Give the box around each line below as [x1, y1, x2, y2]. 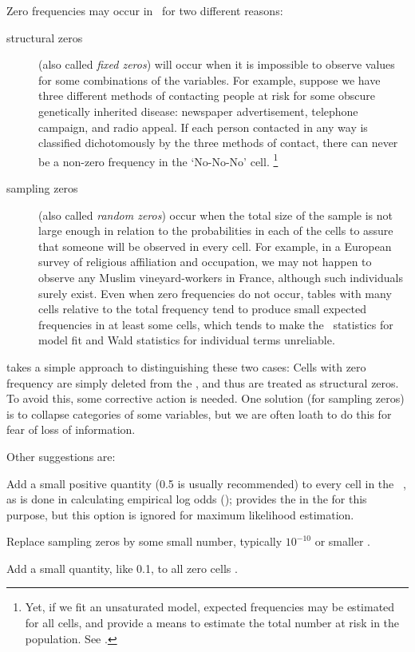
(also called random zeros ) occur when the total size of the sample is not [38, 206, 393, 223]
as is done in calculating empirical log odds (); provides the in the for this [6, 491, 367, 507]
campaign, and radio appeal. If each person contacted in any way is [38, 118, 368, 135]
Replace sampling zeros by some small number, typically [6, 533, 283, 550]
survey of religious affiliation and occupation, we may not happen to [38, 253, 372, 270]
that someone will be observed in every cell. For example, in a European [38, 237, 392, 254]
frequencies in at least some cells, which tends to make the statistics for [38, 316, 393, 332]
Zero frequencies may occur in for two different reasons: [6, 2, 283, 18]
